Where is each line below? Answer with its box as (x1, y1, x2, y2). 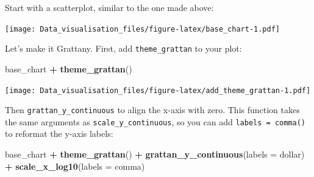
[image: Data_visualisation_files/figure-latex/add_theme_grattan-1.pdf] (5, 86, 311, 95)
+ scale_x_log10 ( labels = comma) (5, 159, 145, 172)
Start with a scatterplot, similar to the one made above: (5, 1, 214, 13)
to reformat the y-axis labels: (5, 127, 113, 140)
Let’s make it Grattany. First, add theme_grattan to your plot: (5, 42, 242, 55)
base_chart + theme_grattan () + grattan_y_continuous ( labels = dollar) (5, 148, 305, 161)
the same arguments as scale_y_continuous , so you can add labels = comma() (5, 115, 305, 128)
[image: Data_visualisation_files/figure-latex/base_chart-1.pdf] (5, 24, 280, 33)
